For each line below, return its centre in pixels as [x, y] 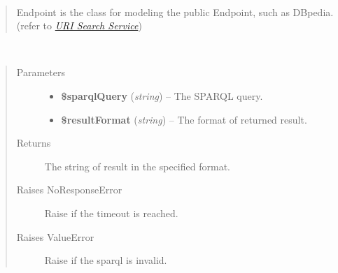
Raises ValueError [55, 236]
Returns [34, 143]
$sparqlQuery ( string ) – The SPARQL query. [162, 95]
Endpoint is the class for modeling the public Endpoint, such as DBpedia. [175, 12]
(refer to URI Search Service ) [79, 25]
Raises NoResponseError [69, 190]
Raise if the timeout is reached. [111, 213]
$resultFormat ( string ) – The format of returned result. [184, 119]
